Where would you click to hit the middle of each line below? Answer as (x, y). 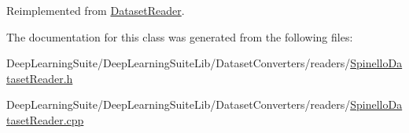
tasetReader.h (40, 78)
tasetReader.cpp (45, 119)
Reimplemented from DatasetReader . (96, 10)
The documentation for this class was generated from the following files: (180, 36)
